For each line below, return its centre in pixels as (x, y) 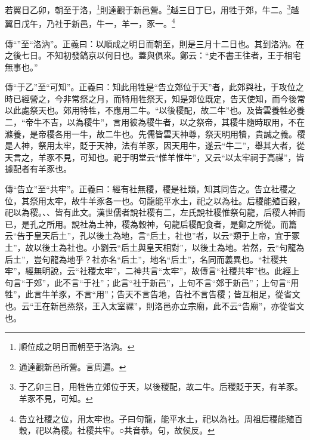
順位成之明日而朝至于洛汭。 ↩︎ (77, 347)
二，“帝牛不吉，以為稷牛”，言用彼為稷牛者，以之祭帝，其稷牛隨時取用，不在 (155, 122)
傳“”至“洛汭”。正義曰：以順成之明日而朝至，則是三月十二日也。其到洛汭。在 (155, 43)
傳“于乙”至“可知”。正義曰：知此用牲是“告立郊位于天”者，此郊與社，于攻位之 (154, 87)
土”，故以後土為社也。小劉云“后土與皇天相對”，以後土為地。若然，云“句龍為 (155, 247)
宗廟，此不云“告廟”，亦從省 (242, 305)
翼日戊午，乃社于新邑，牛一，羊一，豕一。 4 (90, 22)
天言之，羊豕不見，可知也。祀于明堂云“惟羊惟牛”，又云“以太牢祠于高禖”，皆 (155, 157)
